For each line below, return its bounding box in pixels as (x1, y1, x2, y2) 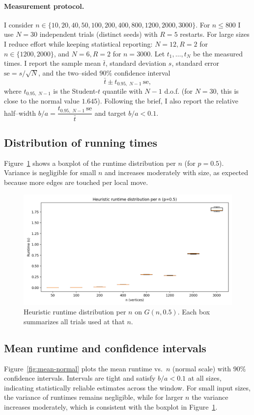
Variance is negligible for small (4, 167, 96, 178)
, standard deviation (105, 58, 167, 68)
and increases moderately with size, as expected (105, 167, 249, 178)
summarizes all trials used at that (24, 316, 125, 326)
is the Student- (53, 86, 98, 96)
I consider (4, 19, 33, 29)
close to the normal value (4, 96, 80, 106)
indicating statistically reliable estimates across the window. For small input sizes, (4, 382, 251, 392)
